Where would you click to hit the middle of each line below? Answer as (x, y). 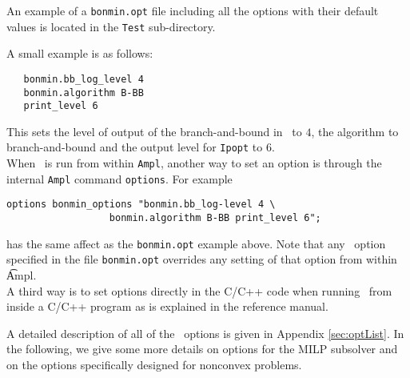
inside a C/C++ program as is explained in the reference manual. (167, 306)
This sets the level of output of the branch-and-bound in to (154, 131)
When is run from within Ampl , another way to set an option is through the (194, 163)
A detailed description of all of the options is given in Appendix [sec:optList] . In (205, 333)
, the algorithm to (355, 131)
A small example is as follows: (80, 53)
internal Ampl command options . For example (119, 178)
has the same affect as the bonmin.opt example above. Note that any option (196, 243)
